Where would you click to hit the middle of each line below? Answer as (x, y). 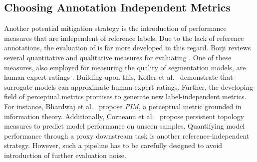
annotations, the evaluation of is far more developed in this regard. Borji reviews (128, 48)
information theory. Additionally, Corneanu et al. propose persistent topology (124, 116)
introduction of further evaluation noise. (65, 155)
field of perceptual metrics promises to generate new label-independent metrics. (125, 96)
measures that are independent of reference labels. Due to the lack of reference (124, 38)
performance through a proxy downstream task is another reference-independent (127, 135)
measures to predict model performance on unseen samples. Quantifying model (125, 126)
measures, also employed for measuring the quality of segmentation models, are (125, 67)
